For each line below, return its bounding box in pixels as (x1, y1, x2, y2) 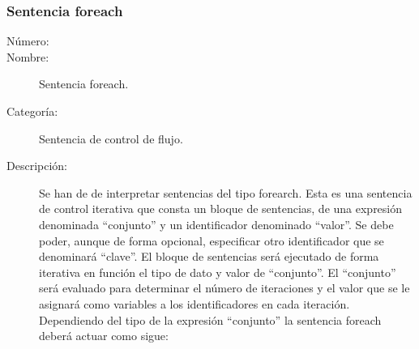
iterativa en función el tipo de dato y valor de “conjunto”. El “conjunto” (39, 263, 396, 280)
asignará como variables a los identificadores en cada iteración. (39, 295, 350, 312)
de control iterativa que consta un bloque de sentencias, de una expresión (39, 200, 403, 217)
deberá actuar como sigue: (39, 327, 169, 344)
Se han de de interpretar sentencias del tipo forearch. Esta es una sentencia (39, 184, 413, 201)
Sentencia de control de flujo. (39, 130, 183, 147)
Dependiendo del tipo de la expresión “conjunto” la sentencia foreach (39, 311, 382, 328)
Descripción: (6, 157, 67, 174)
